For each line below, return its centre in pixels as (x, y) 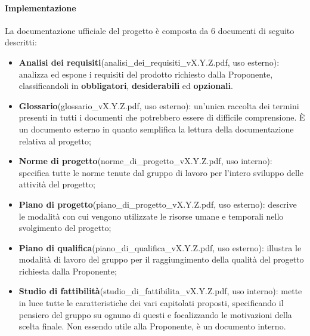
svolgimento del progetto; (65, 228)
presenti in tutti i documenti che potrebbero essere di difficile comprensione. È (162, 117)
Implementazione (41, 7)
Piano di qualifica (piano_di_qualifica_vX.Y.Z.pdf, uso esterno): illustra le (160, 247)
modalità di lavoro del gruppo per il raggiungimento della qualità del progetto (161, 259)
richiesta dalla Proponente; (68, 271)
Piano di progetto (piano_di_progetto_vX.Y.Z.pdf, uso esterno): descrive (158, 204)
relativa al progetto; (55, 141)
